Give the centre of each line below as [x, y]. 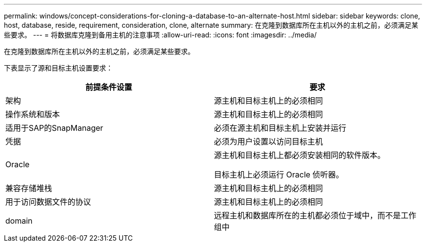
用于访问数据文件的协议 [48, 202]
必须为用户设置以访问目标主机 [269, 141]
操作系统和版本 [33, 114]
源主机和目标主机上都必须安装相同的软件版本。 [300, 155]
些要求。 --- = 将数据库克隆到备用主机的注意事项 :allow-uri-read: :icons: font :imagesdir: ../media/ [160, 35]
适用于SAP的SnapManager [54, 128]
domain [19, 221]
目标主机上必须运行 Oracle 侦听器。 [279, 175]
